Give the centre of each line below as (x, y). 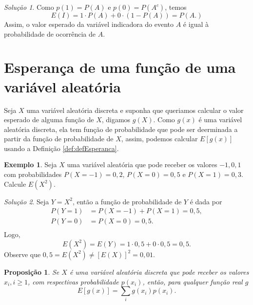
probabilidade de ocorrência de (50, 33)
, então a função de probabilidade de (127, 201)
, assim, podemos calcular (159, 139)
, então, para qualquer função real (193, 281)
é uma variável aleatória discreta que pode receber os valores (159, 272)
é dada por (206, 201)
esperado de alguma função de (49, 120)
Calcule (15, 184)
